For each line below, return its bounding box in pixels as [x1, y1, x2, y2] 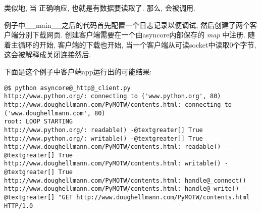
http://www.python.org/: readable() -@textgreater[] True [4, 126, 203, 134]
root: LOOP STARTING [4, 118, 73, 125]
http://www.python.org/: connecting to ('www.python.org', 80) [4, 93, 221, 100]
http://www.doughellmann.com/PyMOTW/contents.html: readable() [4, 143, 221, 151]
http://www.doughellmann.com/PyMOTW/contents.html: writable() [4, 160, 221, 167]
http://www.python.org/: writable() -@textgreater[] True [4, 135, 203, 142]
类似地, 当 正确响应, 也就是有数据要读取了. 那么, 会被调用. [4, 3, 195, 13]
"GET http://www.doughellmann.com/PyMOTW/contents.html [58, 194, 250, 201]
